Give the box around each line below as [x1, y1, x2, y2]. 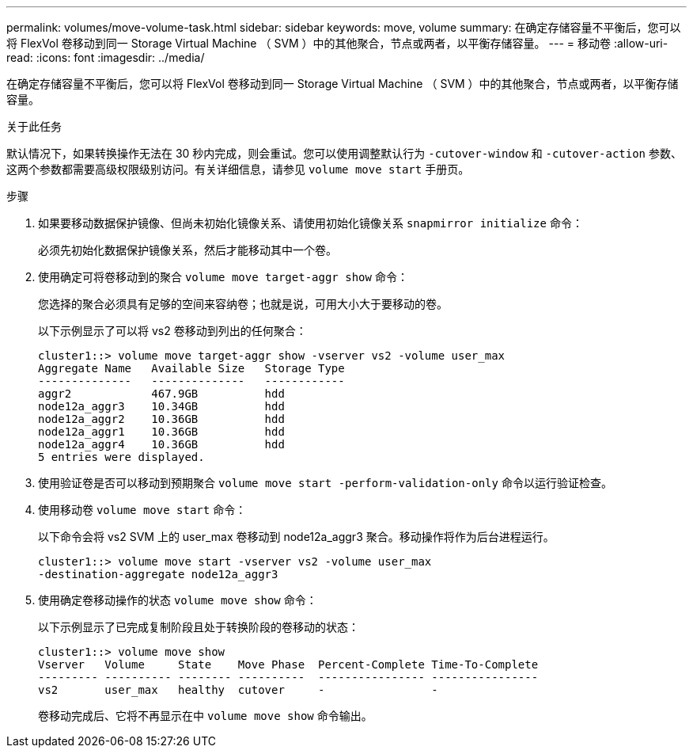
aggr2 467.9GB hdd [38, 387, 285, 400]
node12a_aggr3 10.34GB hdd [38, 400, 285, 413]
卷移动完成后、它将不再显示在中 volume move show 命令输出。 [38, 709, 373, 722]
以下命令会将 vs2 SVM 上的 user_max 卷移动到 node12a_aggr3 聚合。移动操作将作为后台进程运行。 [38, 530, 555, 543]
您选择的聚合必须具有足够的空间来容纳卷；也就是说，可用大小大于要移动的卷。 [38, 297, 448, 310]
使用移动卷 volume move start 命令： [38, 503, 247, 516]
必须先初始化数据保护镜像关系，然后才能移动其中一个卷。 [38, 243, 337, 257]
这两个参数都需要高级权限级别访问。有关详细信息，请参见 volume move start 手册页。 [6, 162, 470, 176]
